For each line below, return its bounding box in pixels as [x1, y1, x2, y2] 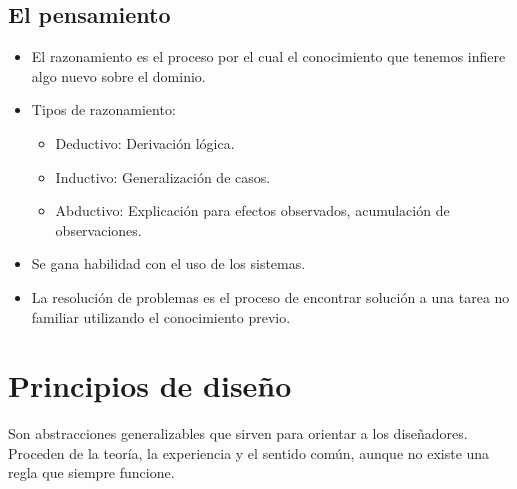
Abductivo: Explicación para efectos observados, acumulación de [55, 200, 450, 221]
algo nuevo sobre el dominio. [31, 65, 206, 86]
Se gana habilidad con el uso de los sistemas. [31, 253, 306, 274]
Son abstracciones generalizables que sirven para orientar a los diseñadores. [8, 423, 468, 444]
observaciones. [55, 219, 142, 240]
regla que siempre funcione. [8, 462, 175, 483]
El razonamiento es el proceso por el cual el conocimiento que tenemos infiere [31, 46, 506, 67]
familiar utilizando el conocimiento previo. [31, 306, 291, 327]
